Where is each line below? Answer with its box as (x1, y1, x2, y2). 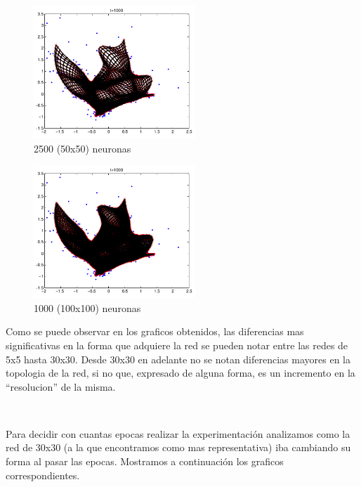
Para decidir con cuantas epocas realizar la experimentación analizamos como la (6, 426, 350, 441)
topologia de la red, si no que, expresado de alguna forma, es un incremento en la (6, 365, 355, 380)
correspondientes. (6, 467, 80, 482)
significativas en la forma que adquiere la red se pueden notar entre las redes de (6, 337, 348, 352)
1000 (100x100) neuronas (34, 300, 141, 315)
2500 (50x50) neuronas (34, 141, 131, 155)
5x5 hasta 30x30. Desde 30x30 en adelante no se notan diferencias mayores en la (6, 351, 350, 366)
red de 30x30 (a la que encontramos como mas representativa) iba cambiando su (6, 440, 351, 455)
